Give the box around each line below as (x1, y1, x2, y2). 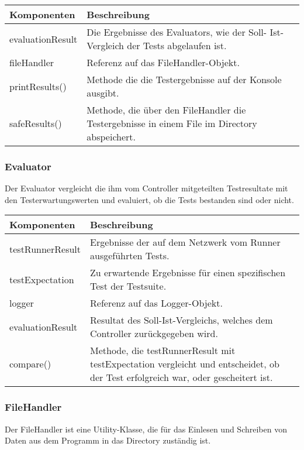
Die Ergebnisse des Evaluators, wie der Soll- (87, 25, 267, 39)
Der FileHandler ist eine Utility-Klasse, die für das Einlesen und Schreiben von (5, 422, 287, 435)
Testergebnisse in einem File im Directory (87, 116, 257, 130)
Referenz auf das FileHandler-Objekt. (87, 56, 240, 69)
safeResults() (9, 116, 62, 130)
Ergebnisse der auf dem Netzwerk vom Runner (90, 235, 281, 249)
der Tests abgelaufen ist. (127, 39, 227, 52)
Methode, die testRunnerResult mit (90, 343, 236, 358)
